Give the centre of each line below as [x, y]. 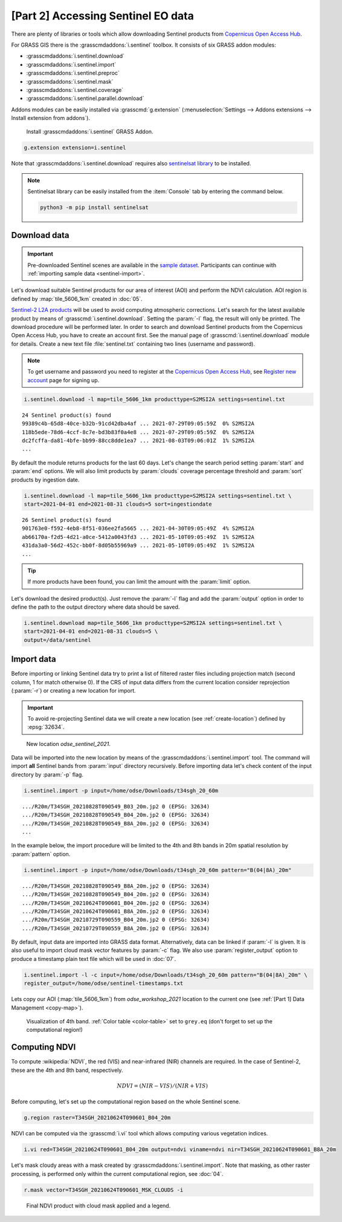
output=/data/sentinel [57, 640]
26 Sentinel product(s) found [67, 520]
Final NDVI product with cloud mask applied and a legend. [98, 1206]
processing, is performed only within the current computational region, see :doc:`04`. [117, 1174]
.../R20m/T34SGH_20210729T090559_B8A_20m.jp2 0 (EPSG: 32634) [116, 928]
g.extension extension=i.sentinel [75, 148]
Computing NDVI [44, 1047]
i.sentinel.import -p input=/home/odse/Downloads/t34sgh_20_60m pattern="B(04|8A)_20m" [158, 870]
